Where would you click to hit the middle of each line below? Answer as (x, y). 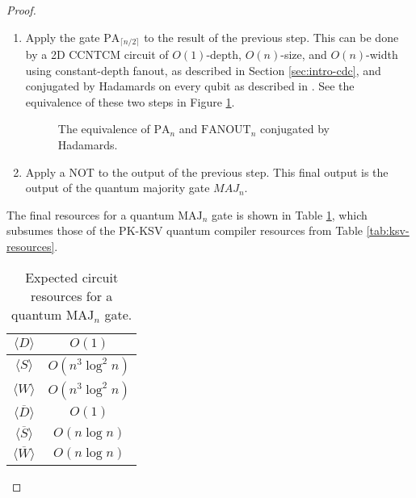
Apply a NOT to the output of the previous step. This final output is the (207, 172)
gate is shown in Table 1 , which (290, 214)
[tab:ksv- (388, 230)
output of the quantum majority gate (118, 188)
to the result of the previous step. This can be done (271, 37)
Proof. (21, 10)
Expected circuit (72, 277)
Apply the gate (63, 37)
